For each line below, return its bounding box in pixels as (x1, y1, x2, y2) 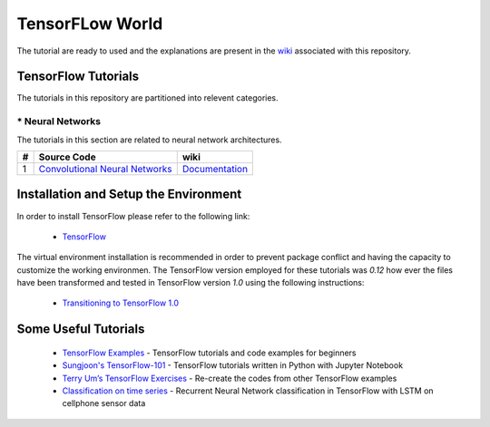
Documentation (181, 162, 249, 175)
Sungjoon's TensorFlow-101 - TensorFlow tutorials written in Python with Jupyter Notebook (62, 360, 404, 371)
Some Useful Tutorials (16, 322, 145, 337)
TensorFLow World (16, 14, 163, 34)
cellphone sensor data (62, 398, 146, 409)
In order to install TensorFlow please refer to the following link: (16, 210, 250, 221)
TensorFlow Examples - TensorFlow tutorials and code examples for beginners (62, 347, 358, 358)
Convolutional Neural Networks (38, 162, 172, 175)
